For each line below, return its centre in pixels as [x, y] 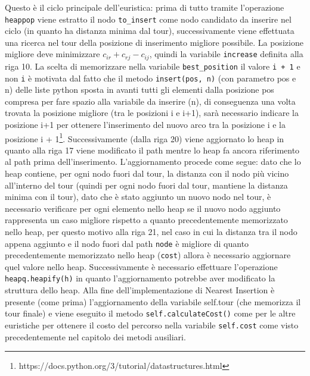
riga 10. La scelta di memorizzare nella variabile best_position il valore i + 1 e [153, 66]
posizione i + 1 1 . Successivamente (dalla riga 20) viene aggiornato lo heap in [145, 137]
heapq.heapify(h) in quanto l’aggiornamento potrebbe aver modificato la [140, 278]
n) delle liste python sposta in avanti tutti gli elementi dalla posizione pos [139, 90]
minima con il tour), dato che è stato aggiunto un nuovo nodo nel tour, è [138, 197]
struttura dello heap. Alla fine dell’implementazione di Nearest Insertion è [140, 290]
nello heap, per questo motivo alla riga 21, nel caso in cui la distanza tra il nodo [151, 231]
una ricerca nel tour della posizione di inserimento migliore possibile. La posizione [154, 42]
